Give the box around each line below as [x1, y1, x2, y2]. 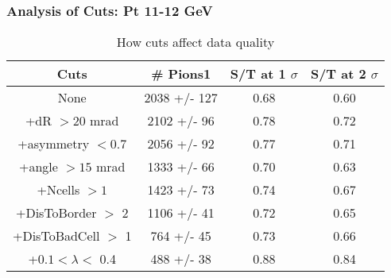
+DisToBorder [15, 203, 97, 222]
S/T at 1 [230, 64, 286, 83]
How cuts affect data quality [116, 33, 275, 52]
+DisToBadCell [13, 226, 100, 245]
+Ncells [37, 180, 80, 199]
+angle [19, 157, 58, 176]
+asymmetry [17, 134, 90, 153]
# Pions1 [151, 64, 211, 83]
